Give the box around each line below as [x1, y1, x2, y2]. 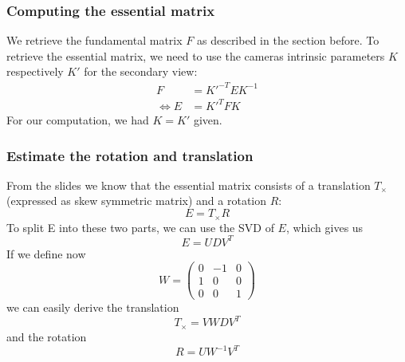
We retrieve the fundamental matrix [6, 32, 183, 49]
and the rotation [6, 328, 87, 344]
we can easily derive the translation [6, 299, 179, 316]
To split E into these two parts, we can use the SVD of [6, 218, 274, 235]
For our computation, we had [6, 112, 149, 128]
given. [193, 112, 222, 128]
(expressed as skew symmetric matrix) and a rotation [6, 192, 267, 209]
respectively [6, 63, 64, 80]
